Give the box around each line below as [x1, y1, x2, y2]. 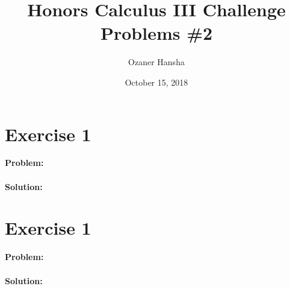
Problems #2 [100, 21, 213, 45]
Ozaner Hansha [128, 56, 185, 68]
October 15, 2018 [125, 75, 188, 88]
